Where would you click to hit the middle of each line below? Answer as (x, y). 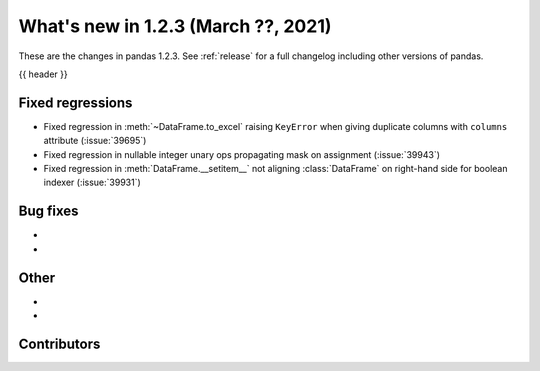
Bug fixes (48, 211)
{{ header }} (43, 74)
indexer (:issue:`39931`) (92, 182)
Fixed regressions (75, 102)
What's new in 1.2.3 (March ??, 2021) (175, 26)
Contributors (59, 343)
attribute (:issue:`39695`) (95, 141)
